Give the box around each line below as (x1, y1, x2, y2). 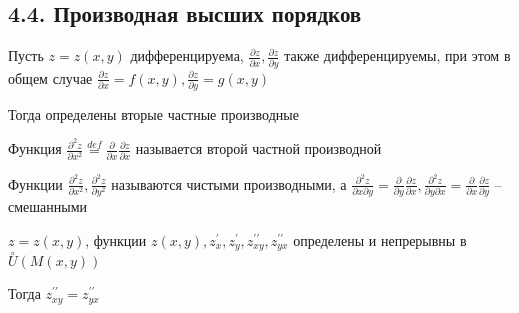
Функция (8, 138, 62, 159)
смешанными (8, 196, 88, 217)
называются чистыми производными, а (111, 173, 347, 194)
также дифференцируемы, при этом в (284, 45, 511, 66)
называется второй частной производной (135, 138, 382, 159)
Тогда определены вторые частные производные (8, 103, 299, 124)
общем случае (8, 67, 93, 88)
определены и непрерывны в (293, 229, 467, 250)
